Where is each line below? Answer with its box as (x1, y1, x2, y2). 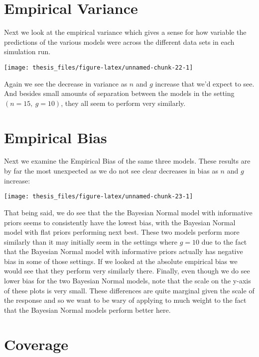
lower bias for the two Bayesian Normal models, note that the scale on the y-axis (4, 275, 251, 286)
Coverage (4, 334, 69, 354)
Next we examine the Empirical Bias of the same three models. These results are (4, 156, 251, 166)
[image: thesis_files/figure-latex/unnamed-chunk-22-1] (4, 64, 193, 71)
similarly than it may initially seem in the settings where (4, 236, 178, 247)
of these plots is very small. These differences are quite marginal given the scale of (4, 285, 255, 295)
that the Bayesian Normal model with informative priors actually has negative (4, 246, 243, 257)
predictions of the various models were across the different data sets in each (4, 36, 235, 47)
